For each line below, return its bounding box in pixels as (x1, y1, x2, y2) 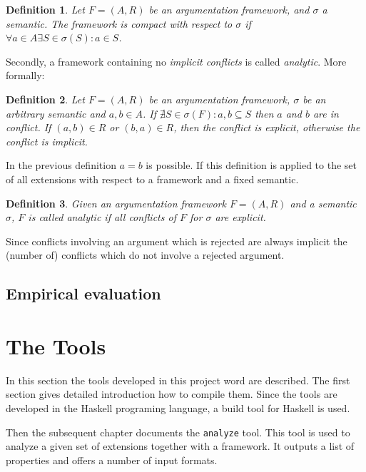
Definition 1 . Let (6, 2, 85, 16)
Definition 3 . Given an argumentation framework (6, 195, 226, 210)
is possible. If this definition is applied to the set (146, 158, 357, 173)
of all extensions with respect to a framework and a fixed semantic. (6, 171, 299, 186)
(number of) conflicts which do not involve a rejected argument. (6, 247, 285, 262)
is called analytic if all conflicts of (28, 210, 176, 225)
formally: (6, 68, 45, 83)
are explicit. (215, 210, 266, 225)
